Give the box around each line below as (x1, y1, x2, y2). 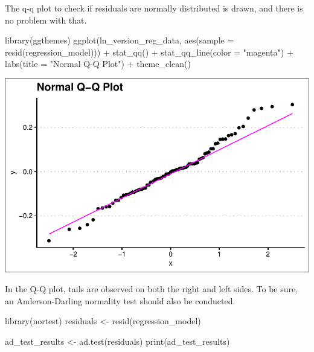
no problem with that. (5, 13, 87, 26)
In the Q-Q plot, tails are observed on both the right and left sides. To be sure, (5, 283, 298, 295)
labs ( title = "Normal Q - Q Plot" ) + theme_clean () (5, 57, 191, 70)
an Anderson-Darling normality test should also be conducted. (5, 294, 235, 307)
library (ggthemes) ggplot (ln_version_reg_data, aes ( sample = (5, 34, 234, 46)
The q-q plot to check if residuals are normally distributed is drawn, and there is (5, 2, 303, 14)
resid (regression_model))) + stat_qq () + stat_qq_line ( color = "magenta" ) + (5, 45, 293, 58)
